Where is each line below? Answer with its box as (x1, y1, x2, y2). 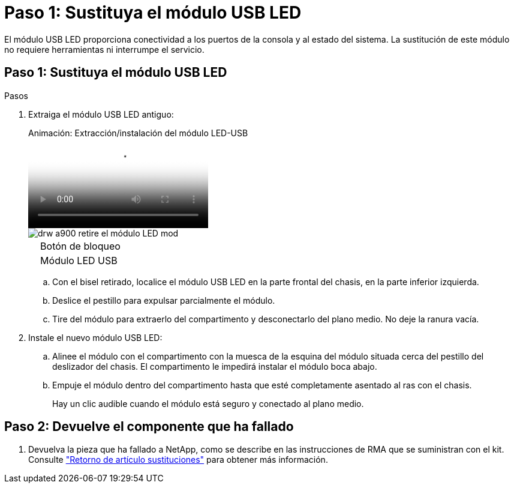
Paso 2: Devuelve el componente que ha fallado (4, 419, 294, 435)
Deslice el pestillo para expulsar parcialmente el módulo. (52, 295, 275, 306)
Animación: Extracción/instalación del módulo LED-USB (28, 127, 248, 138)
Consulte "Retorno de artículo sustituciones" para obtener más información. (28, 454, 328, 465)
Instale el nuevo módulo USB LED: (28, 332, 163, 343)
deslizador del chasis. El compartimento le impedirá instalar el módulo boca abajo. (52, 361, 377, 372)
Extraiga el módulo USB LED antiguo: (28, 109, 174, 119)
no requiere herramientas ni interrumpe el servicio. (4, 44, 205, 55)
